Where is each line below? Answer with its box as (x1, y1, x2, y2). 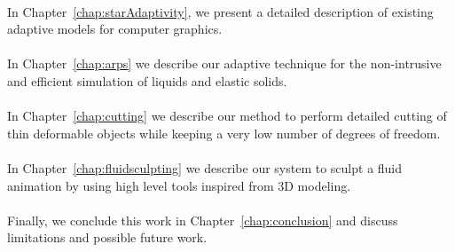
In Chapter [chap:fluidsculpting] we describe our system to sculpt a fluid (7, 158, 403, 177)
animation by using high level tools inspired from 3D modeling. (7, 176, 351, 194)
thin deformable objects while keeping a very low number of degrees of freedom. (7, 123, 441, 142)
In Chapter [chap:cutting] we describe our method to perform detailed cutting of (7, 106, 447, 125)
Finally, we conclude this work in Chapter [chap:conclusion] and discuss (7, 210, 398, 229)
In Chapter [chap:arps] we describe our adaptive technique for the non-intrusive (7, 54, 442, 73)
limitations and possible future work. (7, 228, 208, 247)
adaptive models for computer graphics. (7, 20, 223, 38)
